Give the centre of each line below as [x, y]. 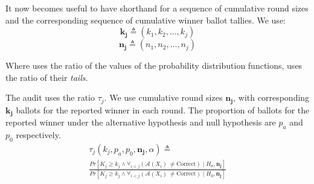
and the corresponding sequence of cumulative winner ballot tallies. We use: [146, 20]
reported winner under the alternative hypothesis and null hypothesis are [141, 122]
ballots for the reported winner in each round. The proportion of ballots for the [163, 109]
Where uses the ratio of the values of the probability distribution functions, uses [154, 65]
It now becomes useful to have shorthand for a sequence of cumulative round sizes [157, 8]
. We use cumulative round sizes [163, 97]
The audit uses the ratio [50, 97]
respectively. [38, 135]
